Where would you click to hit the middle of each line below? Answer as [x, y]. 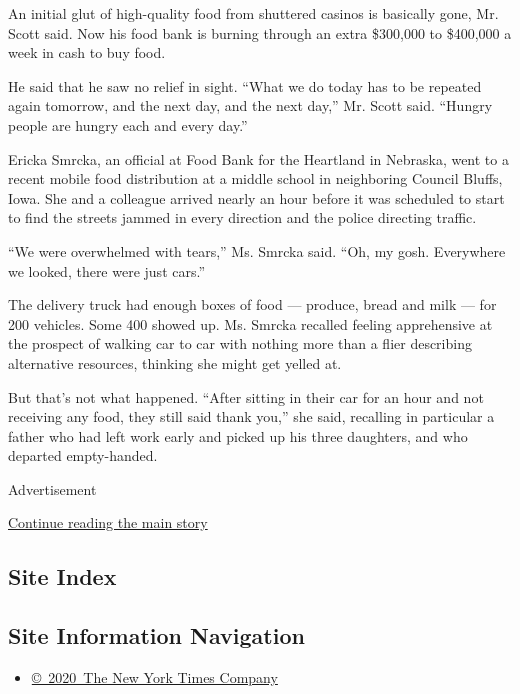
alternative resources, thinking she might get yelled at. [175, 362]
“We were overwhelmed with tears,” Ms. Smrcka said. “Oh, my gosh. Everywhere [257, 250]
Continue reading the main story [108, 522]
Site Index [62, 576]
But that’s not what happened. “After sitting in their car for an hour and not [246, 396]
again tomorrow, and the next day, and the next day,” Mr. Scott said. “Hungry [250, 105]
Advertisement [52, 488]
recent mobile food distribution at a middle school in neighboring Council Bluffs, [255, 178]
